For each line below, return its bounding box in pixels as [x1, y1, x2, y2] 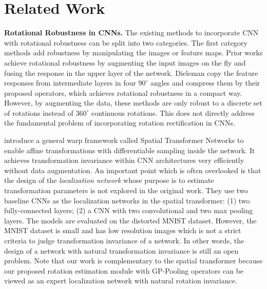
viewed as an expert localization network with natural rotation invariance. [4, 275, 237, 286]
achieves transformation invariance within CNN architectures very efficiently [4, 155, 244, 166]
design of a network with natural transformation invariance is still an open [4, 245, 239, 256]
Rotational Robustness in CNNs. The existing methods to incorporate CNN [4, 27, 259, 38]
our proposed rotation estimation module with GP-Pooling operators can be [4, 265, 244, 276]
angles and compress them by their [150, 77, 260, 88]
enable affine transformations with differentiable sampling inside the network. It [4, 144, 255, 155]
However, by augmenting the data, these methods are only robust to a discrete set [4, 97, 262, 108]
